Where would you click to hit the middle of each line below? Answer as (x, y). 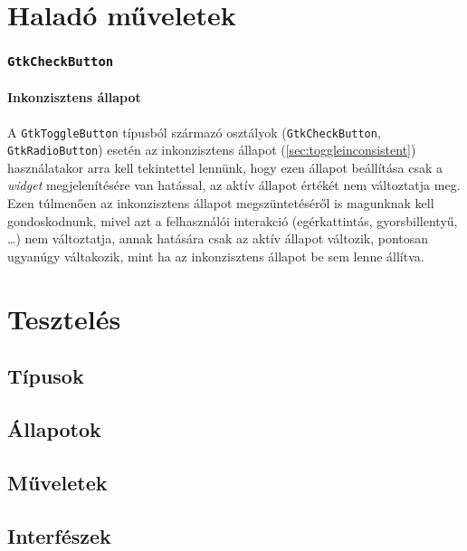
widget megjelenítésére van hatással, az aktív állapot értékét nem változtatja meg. (234, 185)
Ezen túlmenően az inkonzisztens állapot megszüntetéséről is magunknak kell (221, 203)
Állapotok (54, 429)
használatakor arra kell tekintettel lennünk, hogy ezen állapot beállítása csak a (225, 167)
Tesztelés (64, 318)
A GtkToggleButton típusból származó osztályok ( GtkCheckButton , (194, 132)
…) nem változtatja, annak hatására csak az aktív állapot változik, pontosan (218, 238)
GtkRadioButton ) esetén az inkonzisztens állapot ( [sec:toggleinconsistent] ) (212, 150)
